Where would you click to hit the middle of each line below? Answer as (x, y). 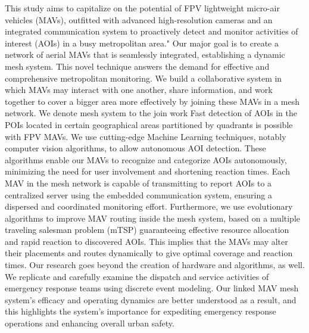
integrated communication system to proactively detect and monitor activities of (152, 31)
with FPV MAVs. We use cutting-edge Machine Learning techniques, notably (146, 136)
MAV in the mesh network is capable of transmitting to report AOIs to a (138, 183)
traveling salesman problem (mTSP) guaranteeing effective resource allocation (147, 230)
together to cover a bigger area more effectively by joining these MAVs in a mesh (152, 101)
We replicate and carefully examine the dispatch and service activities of (137, 276)
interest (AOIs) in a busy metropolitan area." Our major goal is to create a (142, 43)
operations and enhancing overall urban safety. (90, 323)
